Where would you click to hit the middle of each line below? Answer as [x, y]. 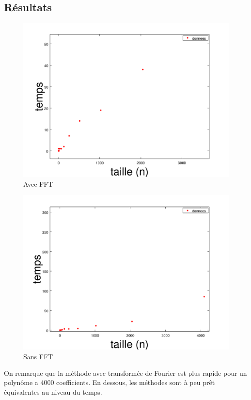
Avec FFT [38, 184]
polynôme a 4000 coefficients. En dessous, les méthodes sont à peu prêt [110, 382]
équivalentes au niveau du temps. [53, 392]
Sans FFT [38, 356]
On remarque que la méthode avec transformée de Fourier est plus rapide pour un [125, 373]
